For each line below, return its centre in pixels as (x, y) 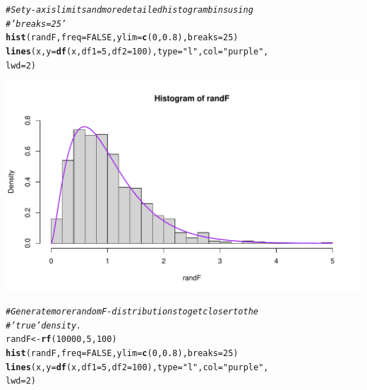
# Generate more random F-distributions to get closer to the (132, 312)
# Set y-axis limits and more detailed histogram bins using (130, 10)
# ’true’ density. (44, 325)
